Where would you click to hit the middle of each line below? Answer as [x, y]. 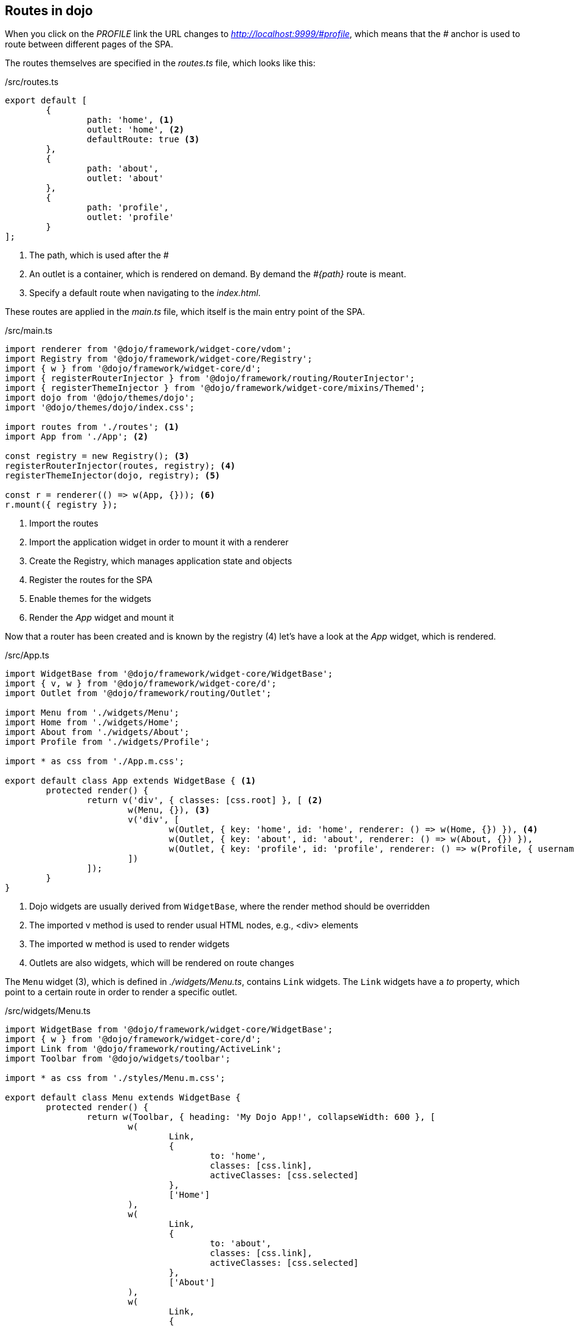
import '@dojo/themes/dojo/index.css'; [100, 408]
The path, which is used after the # [99, 255]
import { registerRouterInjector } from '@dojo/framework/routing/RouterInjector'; [210, 378]
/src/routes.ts [32, 82]
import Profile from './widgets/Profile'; [108, 742]
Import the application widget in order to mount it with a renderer [159, 542]
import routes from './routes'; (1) [92, 427]
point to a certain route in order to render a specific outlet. [121, 992]
